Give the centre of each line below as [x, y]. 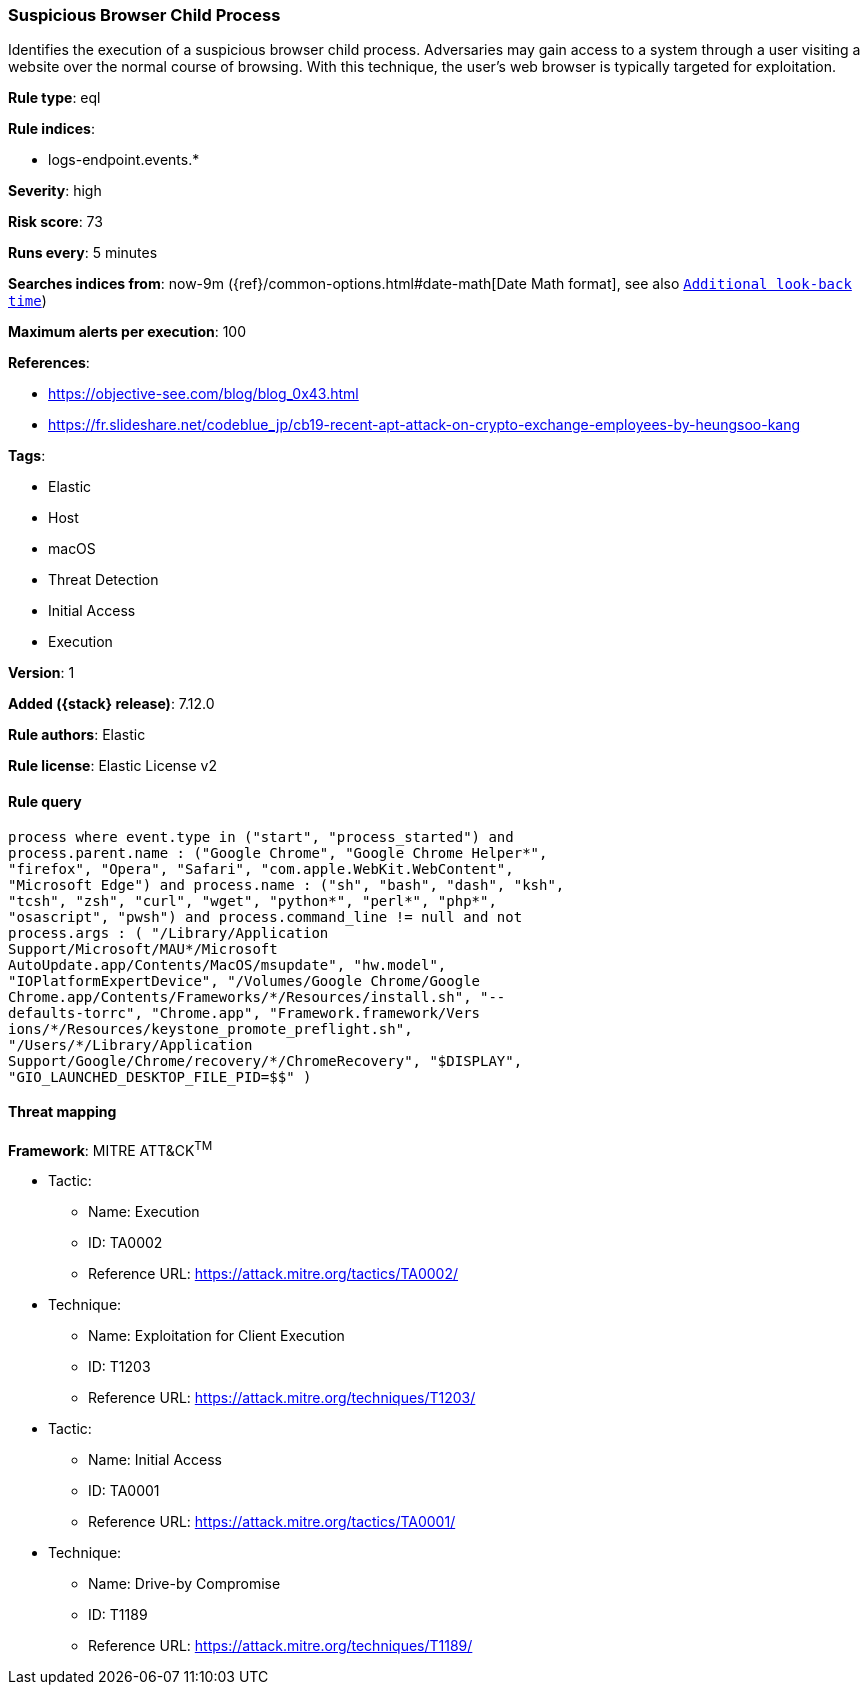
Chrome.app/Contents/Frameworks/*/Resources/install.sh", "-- [257, 996]
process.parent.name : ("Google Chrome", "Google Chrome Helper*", [278, 852]
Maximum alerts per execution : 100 [127, 332]
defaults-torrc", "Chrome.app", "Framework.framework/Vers [244, 1012]
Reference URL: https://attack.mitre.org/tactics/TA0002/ [273, 1274]
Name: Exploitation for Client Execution [216, 1336]
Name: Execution [144, 1212]
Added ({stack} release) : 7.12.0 [111, 704]
